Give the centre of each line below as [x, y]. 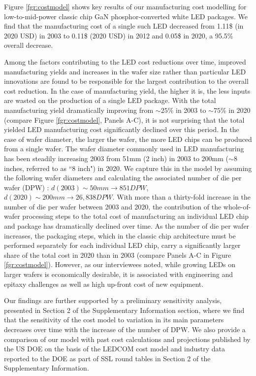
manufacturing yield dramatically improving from [79, 110]
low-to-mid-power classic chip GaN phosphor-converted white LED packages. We [126, 16]
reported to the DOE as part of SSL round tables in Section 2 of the [107, 358]
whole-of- [237, 206]
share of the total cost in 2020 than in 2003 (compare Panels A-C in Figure [118, 255]
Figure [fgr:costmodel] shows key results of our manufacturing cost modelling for [125, 6]
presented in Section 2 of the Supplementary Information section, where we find [124, 310]
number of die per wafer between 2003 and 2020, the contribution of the [113, 206]
